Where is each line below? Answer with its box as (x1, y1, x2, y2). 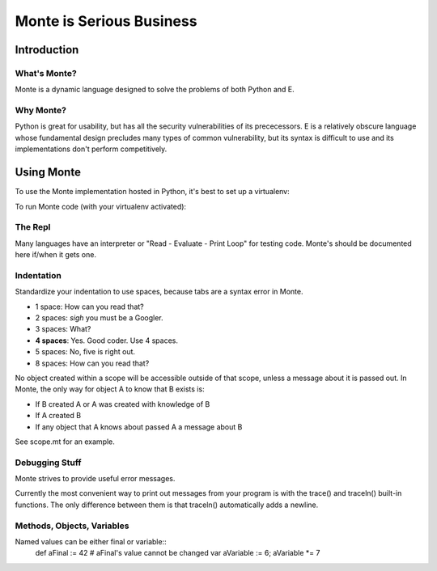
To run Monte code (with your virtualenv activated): (15, 201, 186, 211)
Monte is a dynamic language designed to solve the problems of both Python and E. (15, 85, 295, 95)
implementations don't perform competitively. (15, 144, 168, 154)
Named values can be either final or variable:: (15, 536, 167, 546)
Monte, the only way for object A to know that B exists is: (15, 384, 206, 394)
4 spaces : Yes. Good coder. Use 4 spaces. (35, 336, 178, 345)
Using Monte (15, 166, 81, 180)
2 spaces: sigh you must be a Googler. (35, 312, 163, 323)
